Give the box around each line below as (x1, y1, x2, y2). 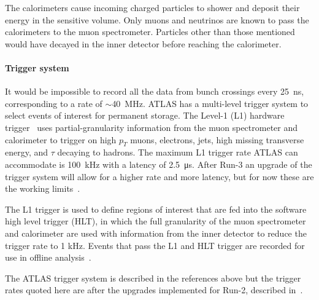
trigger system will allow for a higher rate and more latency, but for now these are (5, 170, 314, 183)
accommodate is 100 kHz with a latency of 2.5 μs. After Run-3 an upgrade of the (5, 157, 312, 170)
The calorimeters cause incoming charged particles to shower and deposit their (5, 1, 300, 14)
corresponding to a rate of (5, 97, 102, 109)
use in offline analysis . (5, 251, 91, 264)
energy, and (5, 146, 48, 159)
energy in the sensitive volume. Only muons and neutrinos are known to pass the (5, 13, 309, 26)
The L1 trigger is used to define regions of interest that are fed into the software (5, 202, 307, 215)
